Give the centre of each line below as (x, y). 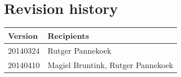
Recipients (68, 36)
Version (23, 36)
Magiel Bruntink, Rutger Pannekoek (111, 65)
